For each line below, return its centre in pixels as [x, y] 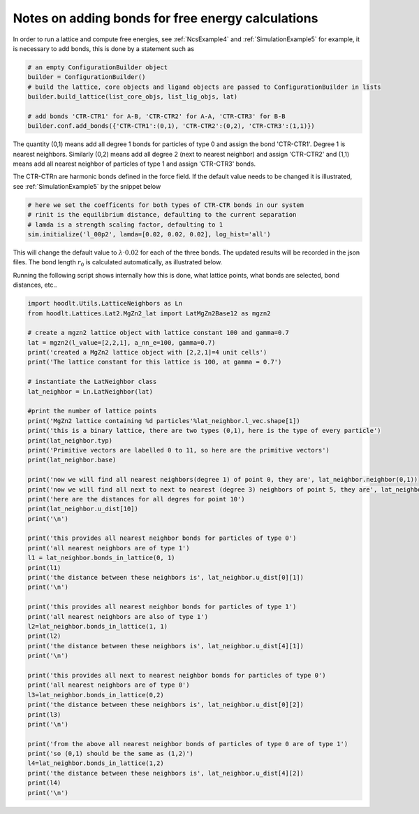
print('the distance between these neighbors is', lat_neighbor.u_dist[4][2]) [166, 773]
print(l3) [44, 714]
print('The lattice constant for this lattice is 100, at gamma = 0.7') [155, 362]
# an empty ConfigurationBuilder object [97, 67]
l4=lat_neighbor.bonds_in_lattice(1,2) [96, 763]
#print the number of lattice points [92, 411]
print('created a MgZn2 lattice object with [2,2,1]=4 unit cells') [147, 352]
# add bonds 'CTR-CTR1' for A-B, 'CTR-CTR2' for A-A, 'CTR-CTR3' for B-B [156, 116]
